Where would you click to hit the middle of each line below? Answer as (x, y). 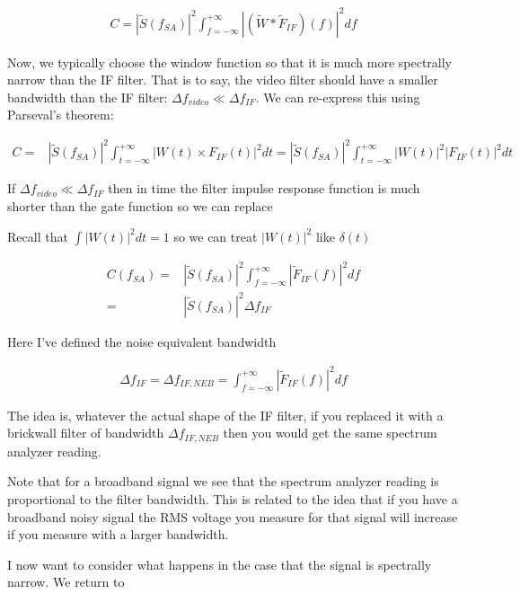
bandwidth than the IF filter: (88, 97)
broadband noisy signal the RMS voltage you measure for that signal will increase (233, 516)
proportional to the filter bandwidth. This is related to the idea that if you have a (233, 499)
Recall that (38, 236)
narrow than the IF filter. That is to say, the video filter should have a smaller (223, 80)
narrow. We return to (66, 582)
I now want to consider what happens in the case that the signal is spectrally (220, 564)
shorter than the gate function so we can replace (140, 206)
